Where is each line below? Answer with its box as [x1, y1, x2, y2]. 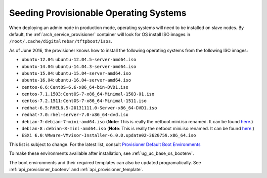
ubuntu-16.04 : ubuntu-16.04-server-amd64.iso [21, 77, 131, 83]
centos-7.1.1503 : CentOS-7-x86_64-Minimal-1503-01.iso [21, 91, 155, 97]
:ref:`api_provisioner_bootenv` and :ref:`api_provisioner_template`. [9, 166, 143, 172]
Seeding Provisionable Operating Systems [9, 7, 186, 18]
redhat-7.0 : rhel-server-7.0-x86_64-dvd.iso [21, 111, 129, 118]
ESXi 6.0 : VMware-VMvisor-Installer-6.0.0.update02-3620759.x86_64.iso [21, 132, 196, 138]
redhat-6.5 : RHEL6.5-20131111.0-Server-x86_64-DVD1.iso [21, 105, 157, 110]
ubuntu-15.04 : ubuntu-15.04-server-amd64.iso [21, 70, 131, 76]
